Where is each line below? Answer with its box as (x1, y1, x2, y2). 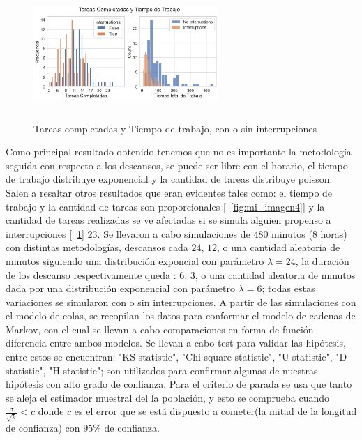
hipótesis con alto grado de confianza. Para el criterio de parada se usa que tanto (6, 377, 352, 391)
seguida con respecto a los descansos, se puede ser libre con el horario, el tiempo (6, 158, 348, 172)
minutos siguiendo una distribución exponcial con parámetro (6, 253, 264, 268)
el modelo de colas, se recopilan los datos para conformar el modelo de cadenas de (6, 308, 356, 323)
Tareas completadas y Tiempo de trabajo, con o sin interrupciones (33, 121, 317, 135)
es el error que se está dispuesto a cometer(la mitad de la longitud (74, 404, 357, 418)
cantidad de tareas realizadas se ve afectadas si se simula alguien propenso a (6, 213, 331, 227)
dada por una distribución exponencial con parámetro (6, 281, 235, 296)
